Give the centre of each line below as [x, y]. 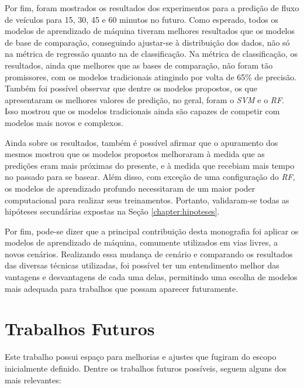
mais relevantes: [33, 380]
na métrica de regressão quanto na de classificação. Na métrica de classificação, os [151, 54]
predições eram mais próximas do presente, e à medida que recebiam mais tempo [150, 165]
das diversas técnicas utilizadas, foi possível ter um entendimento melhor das [142, 265]
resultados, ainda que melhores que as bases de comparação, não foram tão [139, 65]
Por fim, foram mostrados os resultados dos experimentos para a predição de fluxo [152, 8]
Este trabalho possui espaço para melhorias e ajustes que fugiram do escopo [141, 357]
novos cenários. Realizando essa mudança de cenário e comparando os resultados [149, 253]
